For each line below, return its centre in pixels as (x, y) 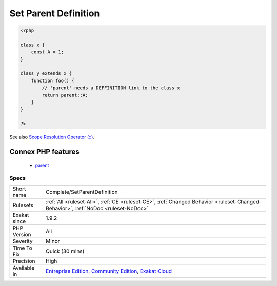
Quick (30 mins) (65, 251)
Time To (23, 248)
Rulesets (23, 205)
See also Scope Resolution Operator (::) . (52, 137)
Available (24, 268)
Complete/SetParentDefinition (82, 192)
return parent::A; (65, 95)
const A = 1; (47, 52)
